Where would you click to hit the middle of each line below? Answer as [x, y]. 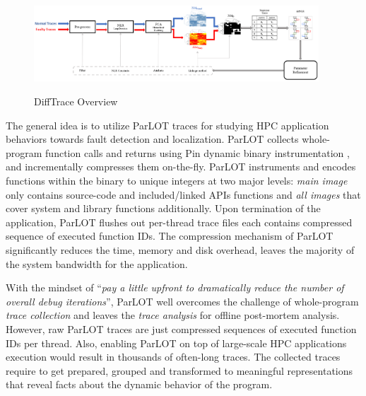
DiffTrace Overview [76, 101]
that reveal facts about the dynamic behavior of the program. [139, 384]
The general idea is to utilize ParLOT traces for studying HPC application [167, 125]
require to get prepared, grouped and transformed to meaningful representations [179, 370]
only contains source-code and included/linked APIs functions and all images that [183, 194]
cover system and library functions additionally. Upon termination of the [163, 208]
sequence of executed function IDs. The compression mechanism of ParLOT [170, 236]
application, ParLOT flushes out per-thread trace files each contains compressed [179, 222]
